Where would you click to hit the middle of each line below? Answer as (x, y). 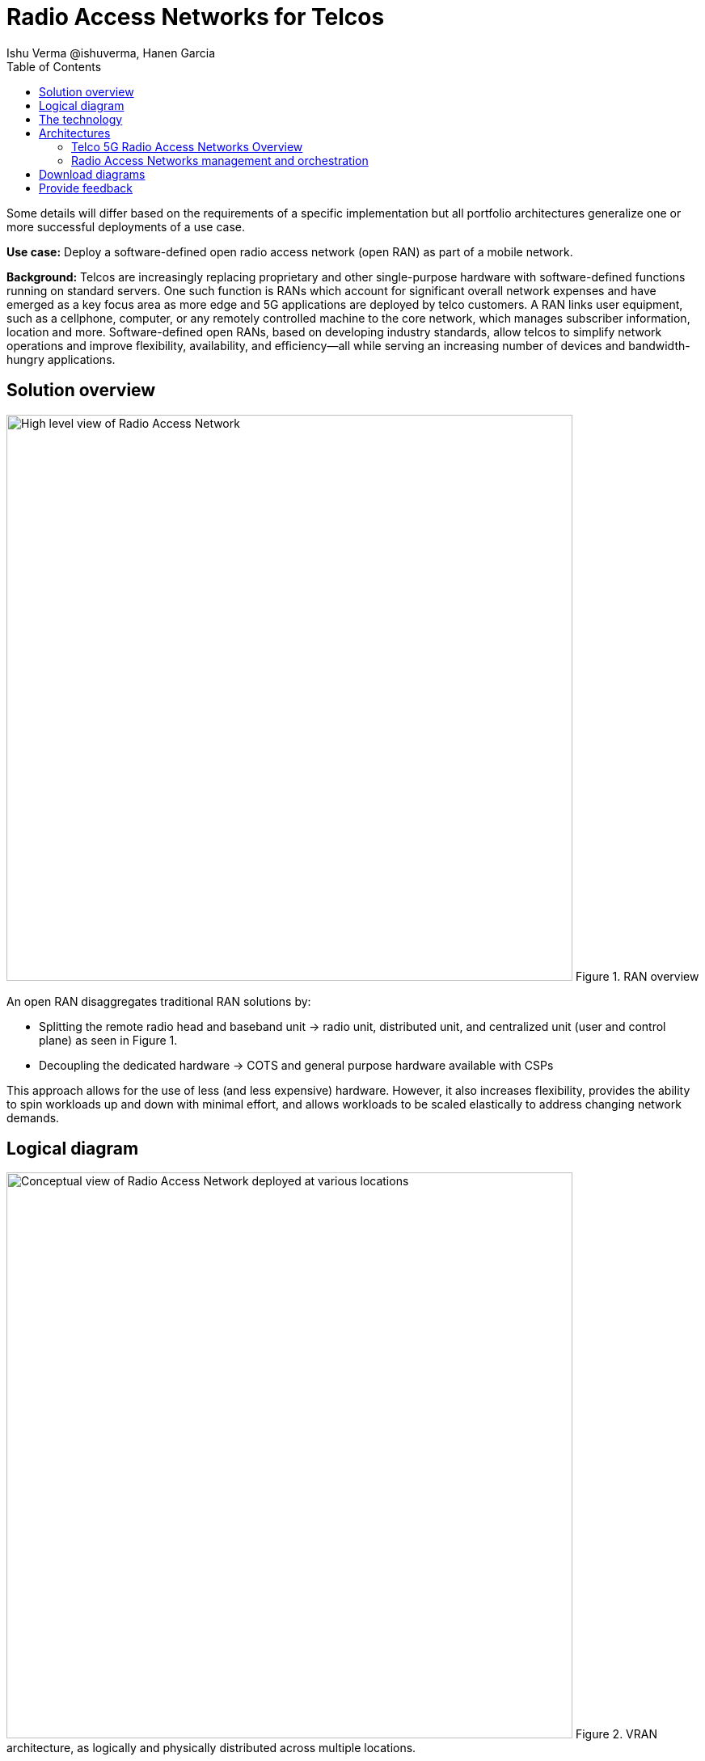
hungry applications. (61, 359)
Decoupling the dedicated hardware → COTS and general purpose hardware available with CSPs (296, 1065)
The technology (81, 119)
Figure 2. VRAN (616, 1734)
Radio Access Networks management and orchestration (220, 160)
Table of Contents (54, 66)
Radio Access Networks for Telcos (196, 17)
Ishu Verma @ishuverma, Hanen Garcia (111, 53)
